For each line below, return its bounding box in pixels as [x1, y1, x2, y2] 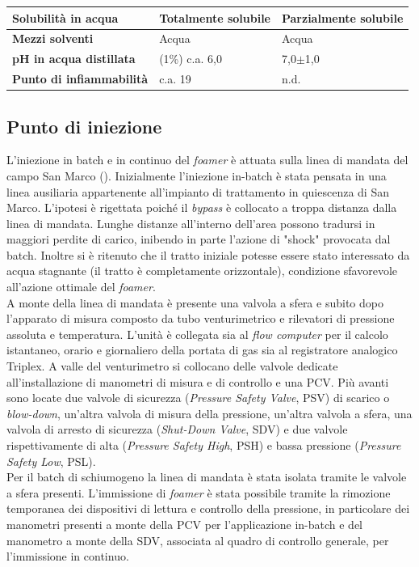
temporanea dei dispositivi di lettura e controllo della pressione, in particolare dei [6, 500, 410, 517]
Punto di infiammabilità [12, 70, 149, 87]
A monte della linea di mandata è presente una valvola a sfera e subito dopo [6, 294, 383, 311]
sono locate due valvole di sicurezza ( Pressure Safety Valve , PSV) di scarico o [6, 389, 390, 406]
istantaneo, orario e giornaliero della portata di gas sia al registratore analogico [6, 341, 398, 358]
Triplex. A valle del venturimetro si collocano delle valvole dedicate [6, 358, 338, 374]
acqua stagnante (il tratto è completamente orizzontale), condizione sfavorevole [6, 262, 398, 279]
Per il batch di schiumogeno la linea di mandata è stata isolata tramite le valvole [6, 468, 407, 485]
